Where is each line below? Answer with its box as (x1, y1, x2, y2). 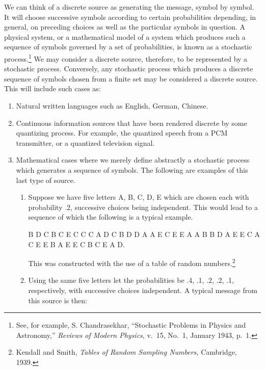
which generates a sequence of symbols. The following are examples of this (16, 164, 248, 175)
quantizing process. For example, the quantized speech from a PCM (16, 127, 228, 138)
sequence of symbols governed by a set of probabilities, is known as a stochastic (4, 41, 252, 52)
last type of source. (16, 174, 75, 185)
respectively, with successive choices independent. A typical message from (28, 284, 257, 295)
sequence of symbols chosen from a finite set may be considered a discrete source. (4, 73, 258, 84)
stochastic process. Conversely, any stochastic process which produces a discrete (4, 63, 253, 74)
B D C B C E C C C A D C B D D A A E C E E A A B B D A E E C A (28, 228, 260, 239)
